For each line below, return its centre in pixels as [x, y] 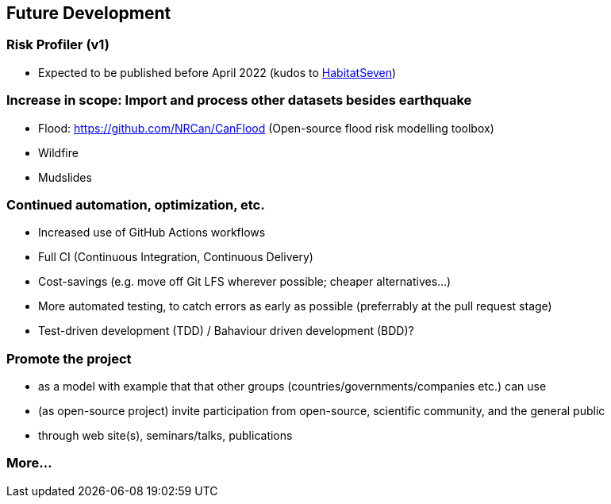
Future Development [89, 13]
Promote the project [69, 358]
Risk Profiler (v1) [58, 45]
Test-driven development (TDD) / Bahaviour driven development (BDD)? [226, 331]
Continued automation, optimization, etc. [136, 204]
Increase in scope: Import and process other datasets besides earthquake [239, 100]
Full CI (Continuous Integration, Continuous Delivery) [176, 257]
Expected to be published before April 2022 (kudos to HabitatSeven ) [217, 72]
